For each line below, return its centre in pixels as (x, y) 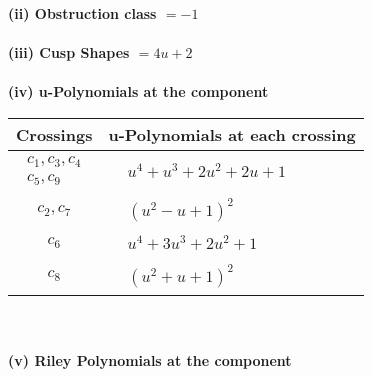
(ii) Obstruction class (82, 13)
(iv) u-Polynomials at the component (138, 91)
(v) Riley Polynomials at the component (150, 360)
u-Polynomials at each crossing (232, 134)
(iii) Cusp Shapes (69, 52)
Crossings (54, 134)
